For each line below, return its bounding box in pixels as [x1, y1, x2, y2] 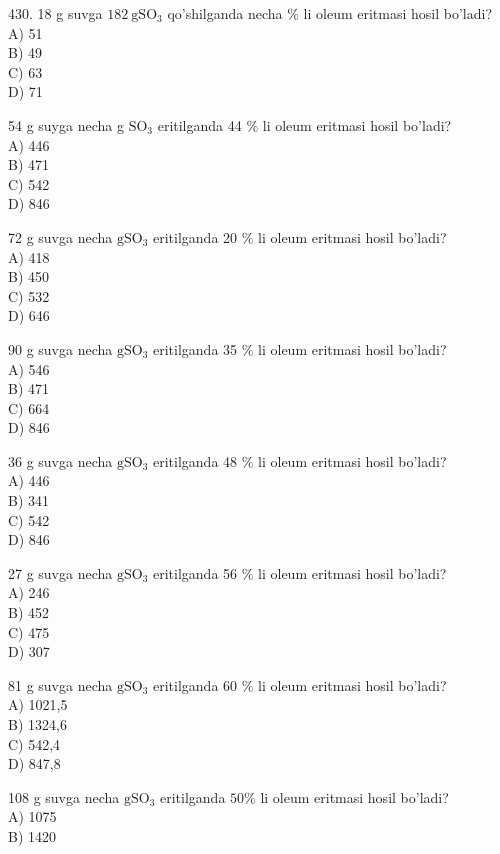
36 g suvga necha [8, 450, 113, 471]
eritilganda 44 [157, 114, 242, 135]
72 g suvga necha [8, 226, 113, 247]
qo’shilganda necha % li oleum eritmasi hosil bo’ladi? [167, 3, 492, 23]
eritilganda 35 [153, 338, 238, 359]
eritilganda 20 [153, 226, 238, 247]
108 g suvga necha [8, 786, 120, 807]
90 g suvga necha [8, 338, 113, 359]
